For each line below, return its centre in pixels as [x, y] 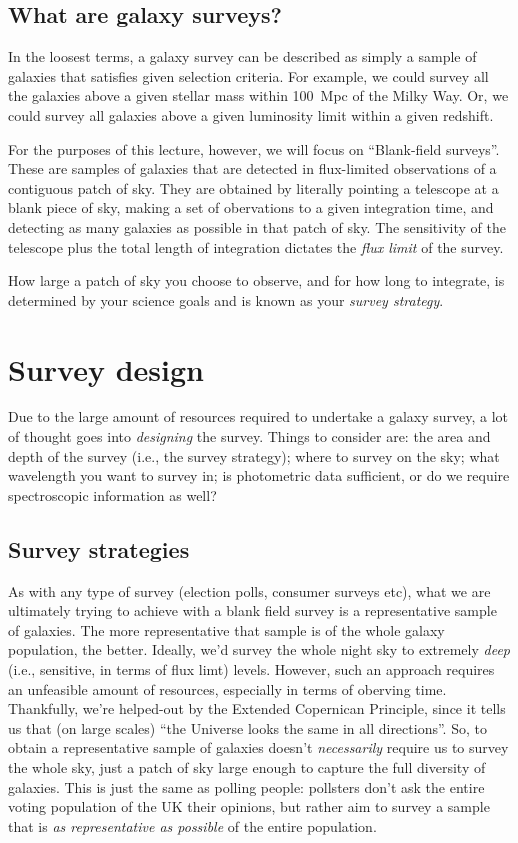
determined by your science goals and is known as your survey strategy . [226, 299]
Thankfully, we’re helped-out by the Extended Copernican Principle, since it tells [257, 708]
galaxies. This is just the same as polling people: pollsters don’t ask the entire [246, 786]
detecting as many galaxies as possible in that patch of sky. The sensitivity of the [257, 226]
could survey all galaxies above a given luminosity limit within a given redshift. [251, 114]
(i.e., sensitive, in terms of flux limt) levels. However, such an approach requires [251, 669]
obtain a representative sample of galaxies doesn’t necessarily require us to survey [258, 747]
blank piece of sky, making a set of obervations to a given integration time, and [251, 207]
